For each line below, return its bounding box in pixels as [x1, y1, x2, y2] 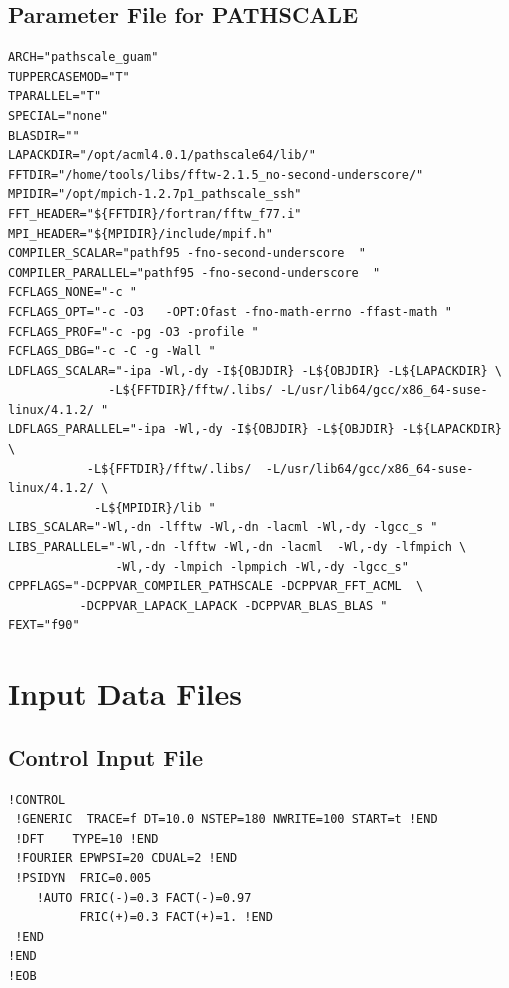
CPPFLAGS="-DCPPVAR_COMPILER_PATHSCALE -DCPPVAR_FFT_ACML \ [8, 579, 424, 594]
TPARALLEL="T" [8, 89, 102, 104]
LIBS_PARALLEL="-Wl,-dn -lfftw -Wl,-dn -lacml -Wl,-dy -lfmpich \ [8, 540, 467, 555]
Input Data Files [8, 673, 242, 714]
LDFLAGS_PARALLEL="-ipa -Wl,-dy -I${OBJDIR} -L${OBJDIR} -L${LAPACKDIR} [8, 422, 502, 437]
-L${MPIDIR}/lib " [93, 500, 216, 515]
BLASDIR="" [8, 128, 80, 143]
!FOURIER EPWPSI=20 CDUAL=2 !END [15, 851, 238, 866]
